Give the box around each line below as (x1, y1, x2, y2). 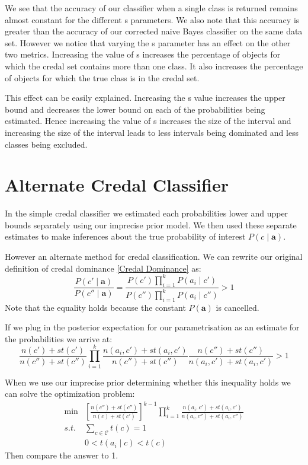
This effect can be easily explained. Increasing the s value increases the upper (5, 91, 285, 104)
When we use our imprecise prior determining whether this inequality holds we (5, 375, 291, 388)
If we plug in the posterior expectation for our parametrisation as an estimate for (5, 321, 300, 333)
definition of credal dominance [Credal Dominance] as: (5, 262, 201, 274)
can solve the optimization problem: (5, 387, 135, 400)
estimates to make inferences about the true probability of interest (5, 230, 246, 243)
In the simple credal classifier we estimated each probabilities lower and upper (5, 207, 288, 219)
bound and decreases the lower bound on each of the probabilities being (5, 103, 265, 115)
